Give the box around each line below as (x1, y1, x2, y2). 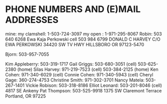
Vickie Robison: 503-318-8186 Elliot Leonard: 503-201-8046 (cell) (25, 82, 162, 88)
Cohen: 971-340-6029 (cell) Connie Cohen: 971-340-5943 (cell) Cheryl (5, 71, 153, 77)
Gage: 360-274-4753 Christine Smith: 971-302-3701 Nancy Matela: (5, 77, 145, 83)
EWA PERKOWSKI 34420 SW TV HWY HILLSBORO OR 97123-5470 (5, 41, 144, 47)
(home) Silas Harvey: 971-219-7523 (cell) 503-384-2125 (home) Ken (17, 66, 158, 72)
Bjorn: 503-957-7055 (5, 51, 49, 57)
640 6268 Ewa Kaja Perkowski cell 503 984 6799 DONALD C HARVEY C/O (5, 36, 161, 42)
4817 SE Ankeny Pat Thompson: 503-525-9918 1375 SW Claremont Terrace (5, 87, 162, 93)
